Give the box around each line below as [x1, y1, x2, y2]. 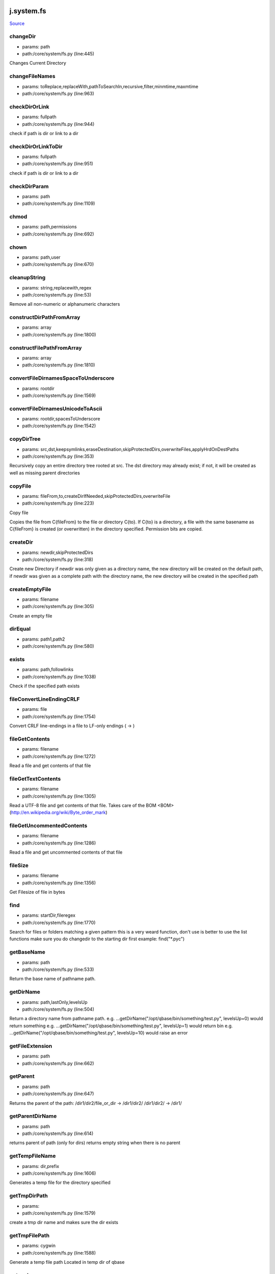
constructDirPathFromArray [9, 314, 80, 321]
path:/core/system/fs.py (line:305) [22, 603, 94, 609]
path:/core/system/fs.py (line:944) [22, 121, 95, 127]
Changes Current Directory [9, 60, 66, 66]
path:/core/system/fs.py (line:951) [22, 161, 94, 167]
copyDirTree [9, 436, 41, 443]
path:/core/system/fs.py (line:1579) [22, 1210, 96, 1216]
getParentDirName [9, 1112, 57, 1120]
